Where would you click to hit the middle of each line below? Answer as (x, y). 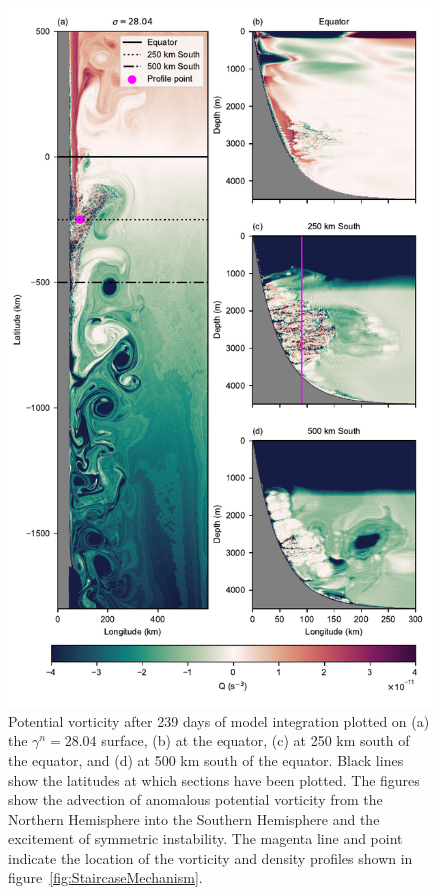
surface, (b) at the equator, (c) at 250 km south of (255, 740)
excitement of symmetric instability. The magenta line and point (205, 838)
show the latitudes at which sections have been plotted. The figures (214, 779)
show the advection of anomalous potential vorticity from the (195, 799)
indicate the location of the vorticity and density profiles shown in (210, 857)
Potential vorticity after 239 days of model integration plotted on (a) (219, 720)
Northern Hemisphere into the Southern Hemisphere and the (194, 818)
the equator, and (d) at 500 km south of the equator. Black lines (206, 759)
